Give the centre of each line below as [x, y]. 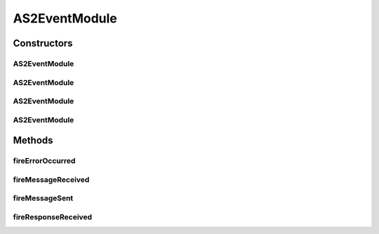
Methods [33, 141]
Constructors [43, 43]
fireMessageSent [43, 198]
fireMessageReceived [51, 179]
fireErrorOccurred [44, 161]
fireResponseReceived [53, 216]
